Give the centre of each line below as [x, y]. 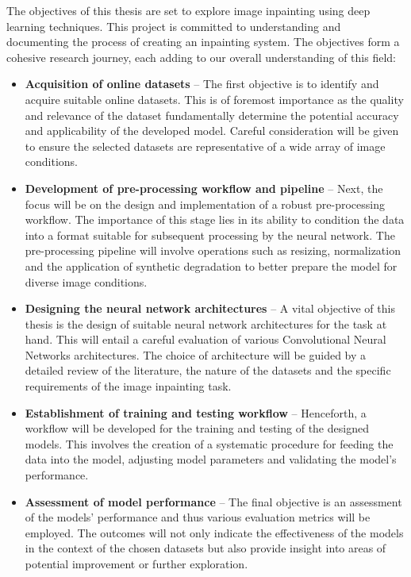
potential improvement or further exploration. [136, 564]
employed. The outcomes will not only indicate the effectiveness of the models [214, 532]
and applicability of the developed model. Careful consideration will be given [212, 131]
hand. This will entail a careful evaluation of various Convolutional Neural [205, 339]
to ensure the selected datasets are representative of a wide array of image [205, 146]
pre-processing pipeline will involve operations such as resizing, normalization [213, 250]
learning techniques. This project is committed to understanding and [174, 26]
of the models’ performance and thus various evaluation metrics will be [198, 517]
